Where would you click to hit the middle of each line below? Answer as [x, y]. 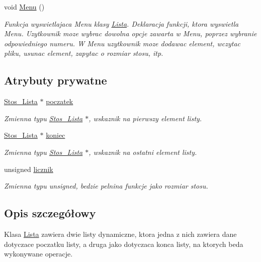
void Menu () [24, 7]
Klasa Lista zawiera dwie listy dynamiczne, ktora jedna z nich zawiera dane [120, 234]
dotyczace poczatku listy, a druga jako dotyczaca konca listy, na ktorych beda [124, 244]
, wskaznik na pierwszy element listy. [145, 118]
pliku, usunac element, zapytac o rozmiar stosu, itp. [84, 53]
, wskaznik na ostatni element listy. [143, 152]
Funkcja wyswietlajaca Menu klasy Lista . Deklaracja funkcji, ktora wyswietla [121, 23]
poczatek [60, 101]
